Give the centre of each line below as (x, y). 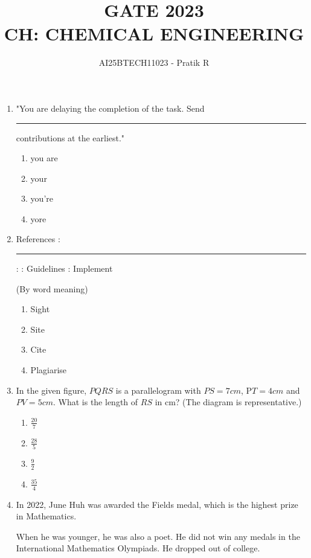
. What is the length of (95, 402)
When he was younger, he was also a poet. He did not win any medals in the (158, 536)
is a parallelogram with (158, 390)
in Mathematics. (46, 516)
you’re (42, 198)
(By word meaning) (52, 288)
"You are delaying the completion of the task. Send (110, 108)
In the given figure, (51, 390)
